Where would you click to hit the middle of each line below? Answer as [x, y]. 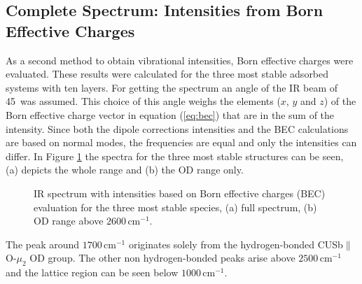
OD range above [69, 221]
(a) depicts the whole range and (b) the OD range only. [125, 170]
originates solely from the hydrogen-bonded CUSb [236, 244]
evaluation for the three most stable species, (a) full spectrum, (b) [175, 207]
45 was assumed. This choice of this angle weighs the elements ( [143, 101]
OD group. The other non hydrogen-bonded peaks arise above [162, 258]
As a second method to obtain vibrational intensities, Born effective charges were [180, 60]
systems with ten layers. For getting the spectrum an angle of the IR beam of [172, 87]
